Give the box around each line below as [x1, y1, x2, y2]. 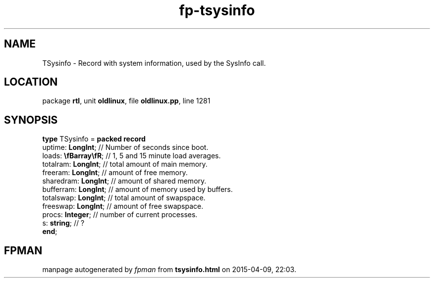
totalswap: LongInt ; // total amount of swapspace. [42, 193, 206, 202]
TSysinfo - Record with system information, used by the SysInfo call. [42, 58, 266, 67]
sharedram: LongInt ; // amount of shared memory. [42, 177, 207, 186]
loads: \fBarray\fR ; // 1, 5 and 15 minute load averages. [42, 151, 221, 160]
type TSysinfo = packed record [42, 135, 146, 143]
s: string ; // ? [42, 219, 85, 228]
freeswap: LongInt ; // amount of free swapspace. [42, 202, 204, 211]
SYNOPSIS [4, 113, 58, 126]
